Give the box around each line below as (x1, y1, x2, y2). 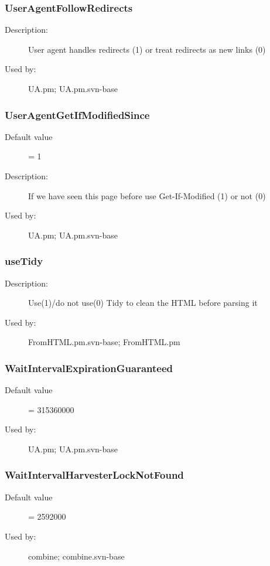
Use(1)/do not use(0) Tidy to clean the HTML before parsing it (28, 296, 258, 309)
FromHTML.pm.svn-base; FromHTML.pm (28, 336, 180, 348)
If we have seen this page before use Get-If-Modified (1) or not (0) (28, 189, 266, 202)
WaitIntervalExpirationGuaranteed (5, 360, 173, 375)
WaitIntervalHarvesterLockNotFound (5, 468, 184, 482)
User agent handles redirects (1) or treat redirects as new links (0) (28, 43, 266, 55)
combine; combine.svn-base (28, 550, 125, 562)
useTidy (5, 254, 43, 268)
